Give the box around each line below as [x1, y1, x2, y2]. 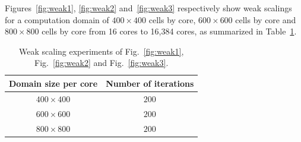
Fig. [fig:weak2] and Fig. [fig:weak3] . [34, 56, 169, 69]
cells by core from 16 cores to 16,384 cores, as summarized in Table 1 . [42, 25, 297, 37]
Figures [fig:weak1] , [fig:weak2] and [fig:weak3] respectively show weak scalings [5, 2, 292, 14]
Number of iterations [106, 77, 194, 89]
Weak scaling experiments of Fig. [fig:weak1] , [19, 45, 184, 57]
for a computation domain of [5, 13, 109, 26]
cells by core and [235, 13, 296, 26]
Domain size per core [9, 77, 98, 89]
